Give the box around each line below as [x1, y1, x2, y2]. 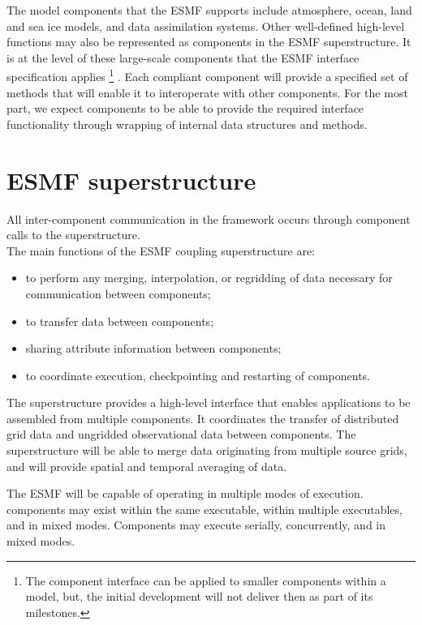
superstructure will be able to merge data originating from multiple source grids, [6, 442, 407, 459]
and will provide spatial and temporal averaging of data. [6, 457, 287, 474]
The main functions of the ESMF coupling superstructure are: [6, 242, 315, 259]
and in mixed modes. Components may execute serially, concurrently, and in [6, 516, 386, 533]
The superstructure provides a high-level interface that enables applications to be [6, 394, 411, 411]
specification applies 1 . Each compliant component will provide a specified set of [6, 66, 408, 85]
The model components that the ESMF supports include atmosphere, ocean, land [6, 2, 412, 18]
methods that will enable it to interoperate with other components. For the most [6, 83, 408, 101]
